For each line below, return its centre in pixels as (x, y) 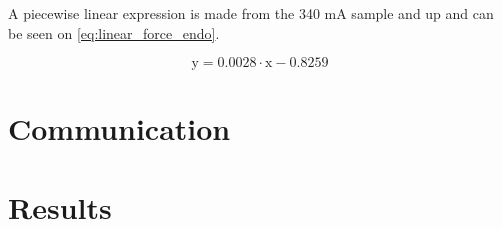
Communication (119, 128)
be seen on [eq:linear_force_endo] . (114, 32)
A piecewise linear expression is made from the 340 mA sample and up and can (251, 13)
